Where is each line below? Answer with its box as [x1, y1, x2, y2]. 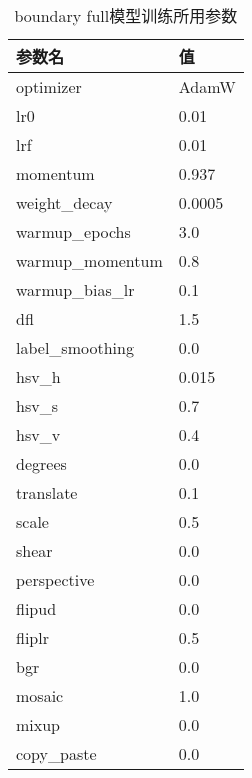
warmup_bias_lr [16, 278, 135, 301]
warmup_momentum [16, 249, 163, 272]
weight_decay [16, 191, 113, 214]
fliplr [16, 626, 49, 649]
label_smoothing [16, 336, 134, 359]
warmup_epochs [16, 220, 131, 243]
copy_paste [16, 742, 97, 765]
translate [16, 481, 78, 504]
